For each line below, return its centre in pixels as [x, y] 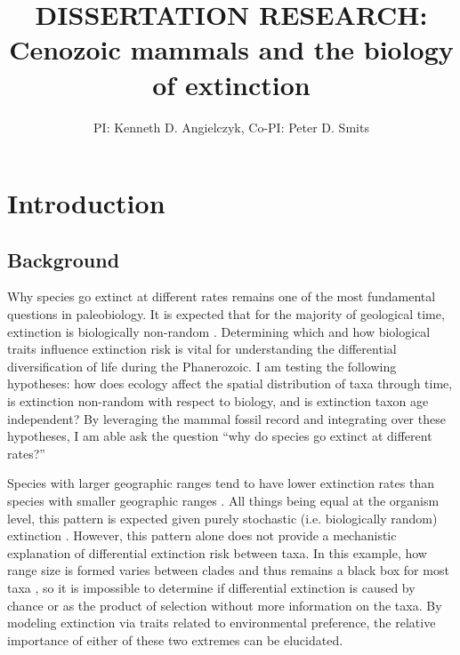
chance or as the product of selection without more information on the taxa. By [225, 605]
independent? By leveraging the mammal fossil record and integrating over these [226, 418]
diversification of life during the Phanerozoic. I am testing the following [202, 366]
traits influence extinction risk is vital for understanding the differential [202, 349]
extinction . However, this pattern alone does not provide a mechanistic [202, 535]
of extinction [231, 84]
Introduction [86, 203]
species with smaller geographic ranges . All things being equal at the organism [223, 501]
